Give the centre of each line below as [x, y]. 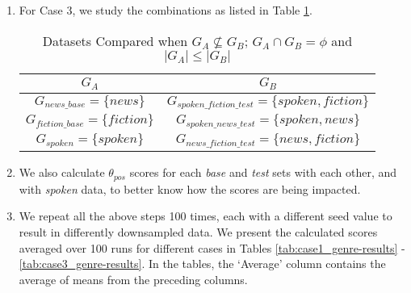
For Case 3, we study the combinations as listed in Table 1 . [166, 10]
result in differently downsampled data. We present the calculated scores [198, 231]
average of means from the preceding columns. [133, 279]
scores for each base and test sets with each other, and [263, 172]
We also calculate [62, 172]
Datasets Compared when [115, 40]
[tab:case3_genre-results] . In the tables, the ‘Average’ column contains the [202, 264]
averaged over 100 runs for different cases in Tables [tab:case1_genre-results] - [212, 247]
